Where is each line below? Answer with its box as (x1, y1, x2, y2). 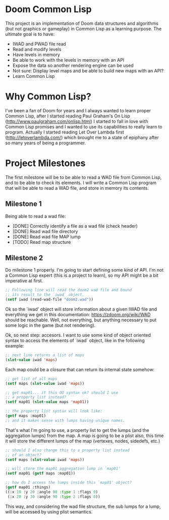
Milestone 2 (5, 254, 43, 263)
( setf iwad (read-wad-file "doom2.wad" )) (5, 297, 94, 302)
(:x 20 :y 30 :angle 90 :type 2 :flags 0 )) (7, 494, 100, 499)
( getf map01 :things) (5, 485, 51, 490)
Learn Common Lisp (12, 73, 55, 79)
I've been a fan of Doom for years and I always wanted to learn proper (5, 107, 151, 113)
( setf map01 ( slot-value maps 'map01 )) (5, 400, 89, 405)
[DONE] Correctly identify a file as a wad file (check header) (12, 223, 138, 229)
